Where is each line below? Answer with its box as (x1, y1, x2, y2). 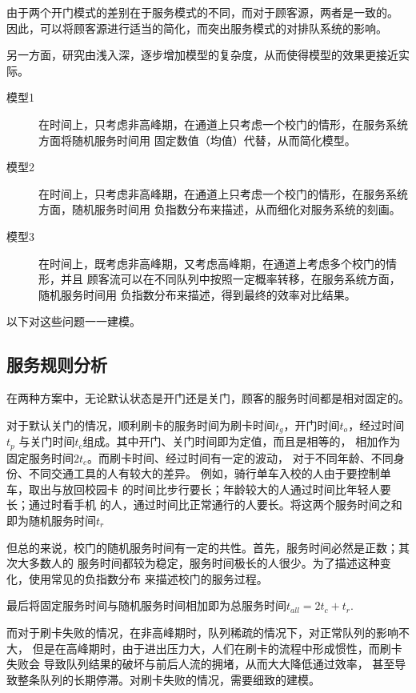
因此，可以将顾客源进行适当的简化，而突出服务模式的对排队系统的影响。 (6, 19, 387, 36)
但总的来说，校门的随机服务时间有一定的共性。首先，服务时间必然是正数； (6, 539, 398, 555)
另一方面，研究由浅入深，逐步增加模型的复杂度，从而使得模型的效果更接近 (6, 46, 398, 63)
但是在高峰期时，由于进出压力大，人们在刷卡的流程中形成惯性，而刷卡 (32, 639, 402, 656)
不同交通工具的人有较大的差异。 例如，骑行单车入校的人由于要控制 (28, 465, 380, 482)
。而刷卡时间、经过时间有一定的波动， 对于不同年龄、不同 (87, 449, 394, 466)
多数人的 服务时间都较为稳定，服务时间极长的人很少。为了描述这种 (28, 555, 380, 571)
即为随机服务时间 (6, 511, 96, 528)
